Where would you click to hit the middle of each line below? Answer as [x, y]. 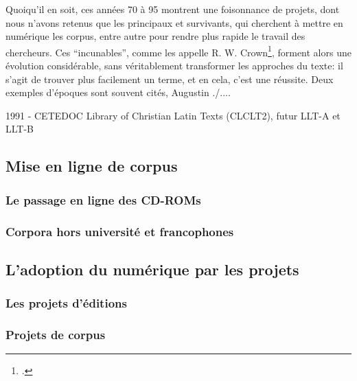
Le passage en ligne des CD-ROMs [103, 199]
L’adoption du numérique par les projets [152, 269]
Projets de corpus [56, 335]
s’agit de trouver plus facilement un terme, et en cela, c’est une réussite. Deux [170, 79]
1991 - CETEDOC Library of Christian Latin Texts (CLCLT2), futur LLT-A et [173, 115]
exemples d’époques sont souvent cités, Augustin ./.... [118, 92]
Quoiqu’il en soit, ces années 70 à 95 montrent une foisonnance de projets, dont [173, 9]
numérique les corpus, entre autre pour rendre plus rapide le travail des [156, 36]
